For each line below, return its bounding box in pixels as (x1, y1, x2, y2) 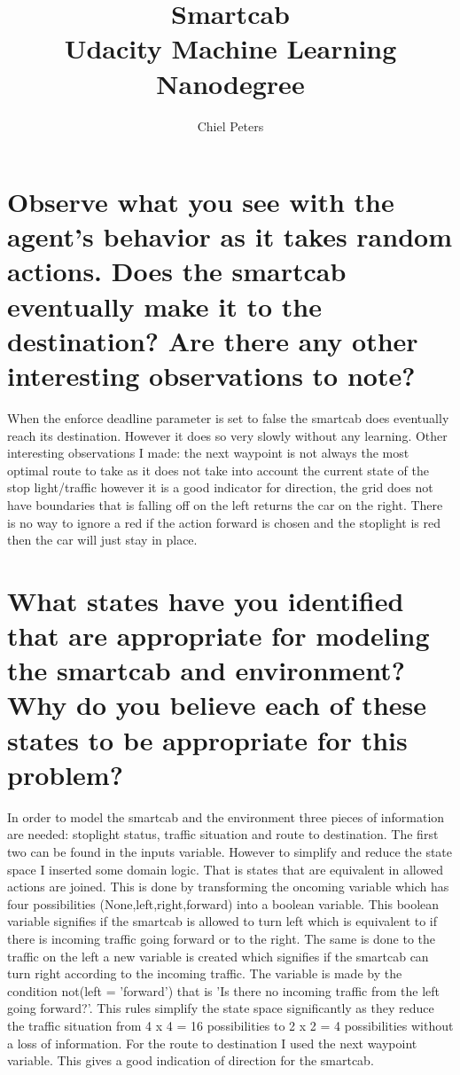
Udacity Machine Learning (64, 30, 397, 67)
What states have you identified (7, 582, 404, 618)
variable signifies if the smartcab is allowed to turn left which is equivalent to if (7, 912, 438, 930)
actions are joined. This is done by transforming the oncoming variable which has (7, 877, 449, 896)
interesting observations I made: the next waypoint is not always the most (7, 443, 409, 462)
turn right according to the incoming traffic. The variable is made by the (7, 964, 402, 983)
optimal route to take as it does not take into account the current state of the (7, 460, 429, 479)
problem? (7, 756, 123, 792)
